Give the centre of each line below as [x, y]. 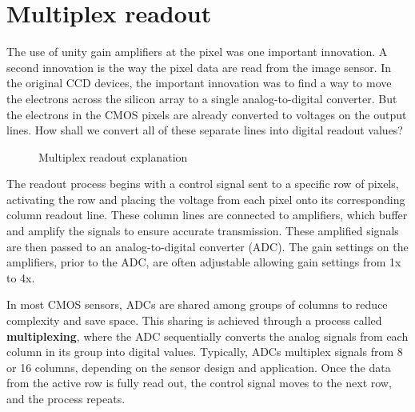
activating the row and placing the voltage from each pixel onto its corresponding [206, 199]
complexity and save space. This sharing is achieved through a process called [194, 320]
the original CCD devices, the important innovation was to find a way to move [199, 83]
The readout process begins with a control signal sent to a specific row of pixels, [203, 184]
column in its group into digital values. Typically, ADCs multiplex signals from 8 [205, 352]
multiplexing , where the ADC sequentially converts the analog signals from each [207, 336]
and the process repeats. [66, 398]
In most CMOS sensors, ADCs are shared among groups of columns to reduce [197, 304]
